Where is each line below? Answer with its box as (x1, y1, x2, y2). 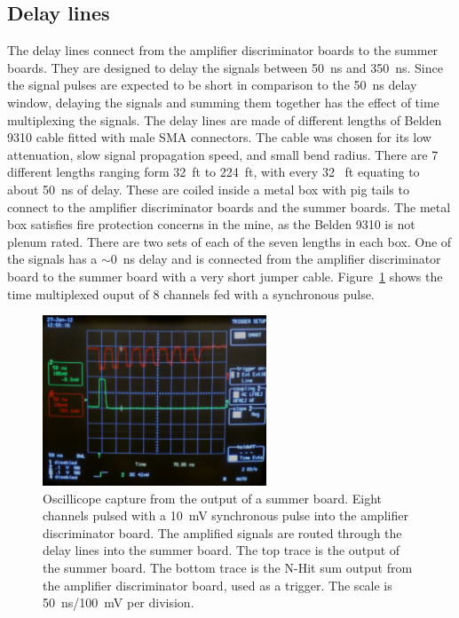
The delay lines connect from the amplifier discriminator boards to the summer (7, 41, 439, 59)
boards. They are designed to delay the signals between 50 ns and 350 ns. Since (7, 58, 443, 76)
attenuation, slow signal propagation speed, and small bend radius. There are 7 (7, 145, 439, 163)
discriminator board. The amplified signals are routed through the (43, 523, 402, 542)
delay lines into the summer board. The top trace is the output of (43, 541, 400, 559)
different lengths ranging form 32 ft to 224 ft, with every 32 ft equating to (7, 162, 420, 181)
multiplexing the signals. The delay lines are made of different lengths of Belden (7, 110, 442, 129)
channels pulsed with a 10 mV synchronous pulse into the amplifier (43, 506, 408, 525)
